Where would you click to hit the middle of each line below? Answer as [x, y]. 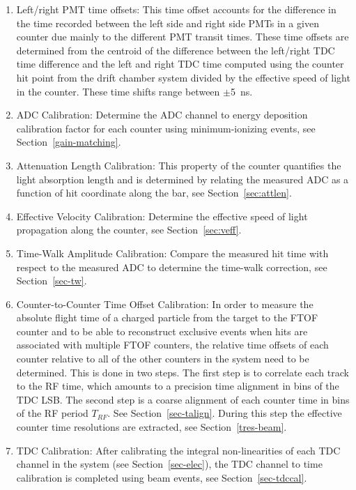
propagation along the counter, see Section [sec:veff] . [129, 230]
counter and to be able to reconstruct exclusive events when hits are [162, 331]
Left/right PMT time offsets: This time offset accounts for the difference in [176, 9]
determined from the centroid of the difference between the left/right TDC [176, 50]
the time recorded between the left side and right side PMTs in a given [168, 23]
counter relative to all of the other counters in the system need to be [163, 359]
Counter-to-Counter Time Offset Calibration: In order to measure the [165, 304]
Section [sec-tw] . [52, 281]
